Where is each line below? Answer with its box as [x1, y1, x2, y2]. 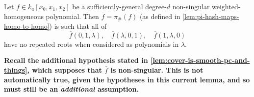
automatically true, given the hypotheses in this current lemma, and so [4, 74, 250, 84]
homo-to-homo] [4, 21, 50, 31]
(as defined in [139, 11, 180, 21]
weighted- [212, 1, 241, 11]
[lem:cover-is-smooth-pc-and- [150, 55, 250, 65]
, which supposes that [27, 65, 102, 75]
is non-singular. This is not [110, 65, 203, 75]
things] [4, 65, 27, 75]
